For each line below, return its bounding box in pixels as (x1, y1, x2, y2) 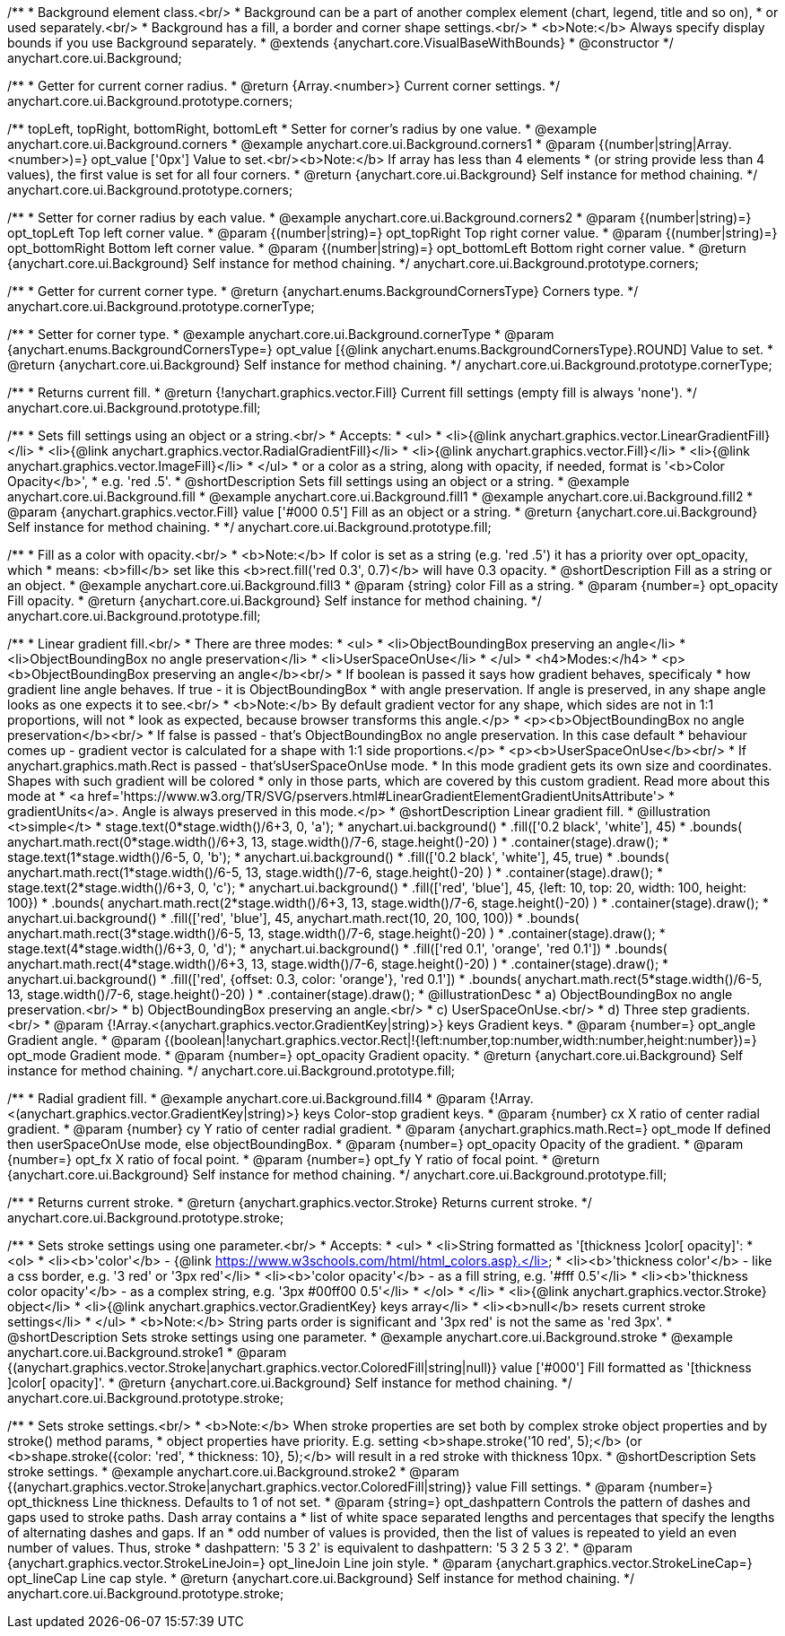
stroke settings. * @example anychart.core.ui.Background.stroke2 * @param (7, 1464, 459, 1479)
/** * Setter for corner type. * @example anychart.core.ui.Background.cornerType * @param (7, 326, 554, 342)
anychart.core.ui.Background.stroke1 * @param (7, 1344, 287, 1360)
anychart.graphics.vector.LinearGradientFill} (510, 428, 771, 443)
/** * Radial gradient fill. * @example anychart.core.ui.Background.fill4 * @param (7, 1091, 486, 1106)
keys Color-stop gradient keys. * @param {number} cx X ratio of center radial (302, 1106, 760, 1121)
